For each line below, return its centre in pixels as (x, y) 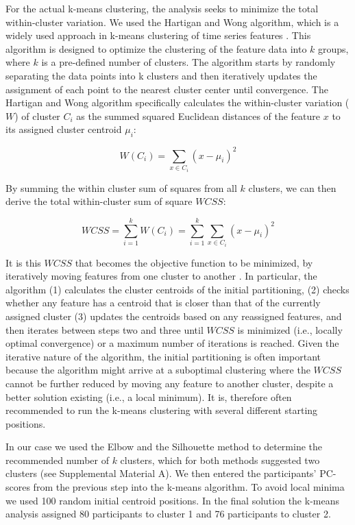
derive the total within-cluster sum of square (99, 201)
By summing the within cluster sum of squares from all (121, 187)
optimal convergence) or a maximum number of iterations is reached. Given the (172, 343)
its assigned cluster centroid (64, 129)
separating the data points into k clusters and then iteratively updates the (161, 75)
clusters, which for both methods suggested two (220, 460)
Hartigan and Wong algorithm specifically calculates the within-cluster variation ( (177, 102)
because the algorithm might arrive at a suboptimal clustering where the (158, 370)
